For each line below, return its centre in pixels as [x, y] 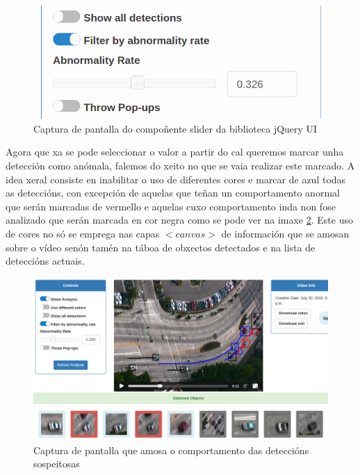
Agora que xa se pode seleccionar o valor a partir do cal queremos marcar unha [175, 152]
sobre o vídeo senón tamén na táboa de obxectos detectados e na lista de [161, 247]
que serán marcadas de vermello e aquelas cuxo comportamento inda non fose [171, 206]
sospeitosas [57, 464]
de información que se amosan [285, 233]
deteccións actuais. [45, 261]
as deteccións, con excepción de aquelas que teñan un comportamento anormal [173, 193]
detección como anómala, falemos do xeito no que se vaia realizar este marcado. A [180, 165]
